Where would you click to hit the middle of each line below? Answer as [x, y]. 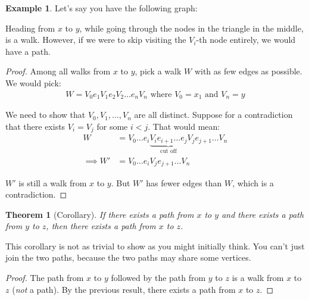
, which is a [253, 182]
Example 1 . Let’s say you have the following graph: [102, 8]
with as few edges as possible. [248, 71]
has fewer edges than [184, 182]
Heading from [30, 28]
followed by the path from [158, 278]
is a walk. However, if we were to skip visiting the [96, 40]
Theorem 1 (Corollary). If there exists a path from [100, 214]
